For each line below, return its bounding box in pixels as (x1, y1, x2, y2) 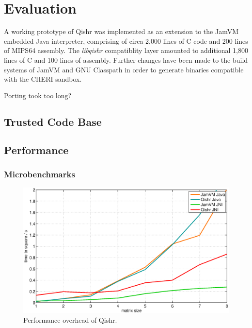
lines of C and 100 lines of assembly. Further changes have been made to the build (4, 54, 248, 65)
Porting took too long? (4, 90, 72, 100)
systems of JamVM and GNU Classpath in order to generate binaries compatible (4, 64, 244, 74)
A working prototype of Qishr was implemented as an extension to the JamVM (4, 26, 238, 36)
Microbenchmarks (4, 168, 75, 180)
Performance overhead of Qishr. (23, 315, 117, 325)
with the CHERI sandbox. (4, 74, 82, 84)
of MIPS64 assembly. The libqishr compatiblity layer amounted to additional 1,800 (4, 45, 249, 55)
